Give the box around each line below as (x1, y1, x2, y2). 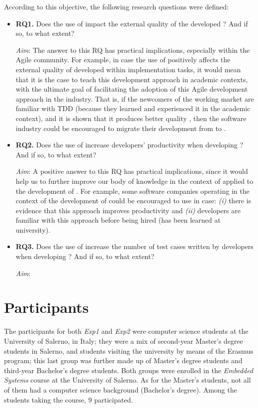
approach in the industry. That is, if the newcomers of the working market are (15, 93, 254, 104)
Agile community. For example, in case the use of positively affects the (15, 54, 231, 65)
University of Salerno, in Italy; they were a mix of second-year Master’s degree (4, 335, 243, 346)
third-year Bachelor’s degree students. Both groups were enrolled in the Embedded (4, 365, 254, 375)
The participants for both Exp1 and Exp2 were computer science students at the (4, 326, 249, 336)
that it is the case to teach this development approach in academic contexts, (15, 74, 248, 84)
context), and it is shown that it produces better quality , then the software (15, 113, 247, 123)
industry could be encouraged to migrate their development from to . (15, 123, 226, 133)
